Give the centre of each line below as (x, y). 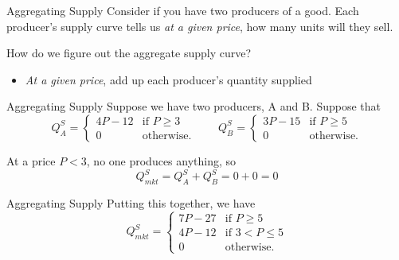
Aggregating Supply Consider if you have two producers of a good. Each (183, 10)
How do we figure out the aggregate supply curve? (129, 53)
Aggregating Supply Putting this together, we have (131, 202)
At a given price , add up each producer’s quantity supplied (168, 79)
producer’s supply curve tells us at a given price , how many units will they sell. (200, 26)
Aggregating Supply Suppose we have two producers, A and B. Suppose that (194, 106)
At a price (31, 160)
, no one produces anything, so (161, 160)
